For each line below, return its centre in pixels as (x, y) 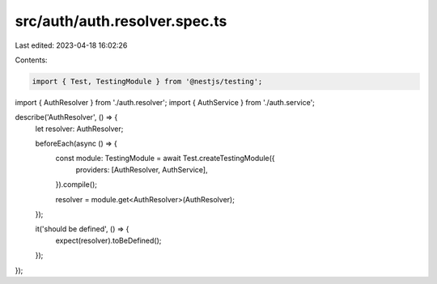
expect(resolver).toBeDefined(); (108, 240)
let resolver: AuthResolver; (79, 129)
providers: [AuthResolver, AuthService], (142, 169)
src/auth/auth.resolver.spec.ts (121, 21)
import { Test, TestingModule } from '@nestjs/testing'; (147, 81)
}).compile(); (76, 184)
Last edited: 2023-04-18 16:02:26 (71, 45)
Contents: (31, 60)
